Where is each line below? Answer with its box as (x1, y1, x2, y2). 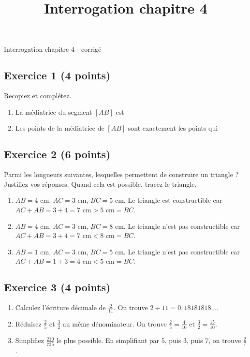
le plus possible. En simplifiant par (56, 335, 160, 345)
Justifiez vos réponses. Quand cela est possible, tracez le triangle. (4, 178, 197, 189)
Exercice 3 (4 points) (4, 280, 111, 295)
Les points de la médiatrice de (15, 123, 104, 133)
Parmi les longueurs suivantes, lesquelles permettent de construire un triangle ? (4, 169, 239, 179)
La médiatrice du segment (15, 106, 92, 117)
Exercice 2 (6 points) (4, 147, 111, 162)
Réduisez (15, 318, 42, 328)
